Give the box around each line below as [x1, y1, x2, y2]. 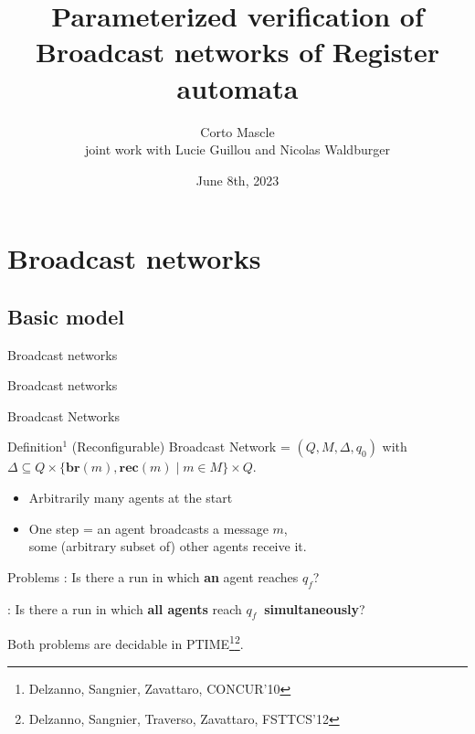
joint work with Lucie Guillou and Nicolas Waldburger [85, 140, 390, 159]
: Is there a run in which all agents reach [7, 599, 242, 618]
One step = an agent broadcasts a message [28, 518, 269, 537]
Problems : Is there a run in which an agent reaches [7, 567, 299, 586]
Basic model [7, 302, 124, 330]
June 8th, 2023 [195, 170, 280, 189]
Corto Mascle [200, 122, 275, 141]
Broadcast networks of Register [35, 33, 440, 70]
